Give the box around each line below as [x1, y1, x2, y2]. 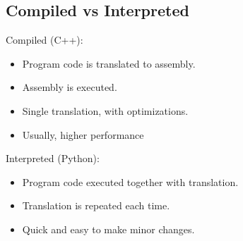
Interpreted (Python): [6, 151, 100, 166]
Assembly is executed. [22, 80, 117, 94]
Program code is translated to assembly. [22, 56, 196, 70]
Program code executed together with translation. [22, 174, 239, 189]
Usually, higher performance [22, 127, 144, 142]
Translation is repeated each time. [22, 198, 170, 213]
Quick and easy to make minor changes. [22, 221, 195, 236]
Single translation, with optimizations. [22, 103, 189, 118]
